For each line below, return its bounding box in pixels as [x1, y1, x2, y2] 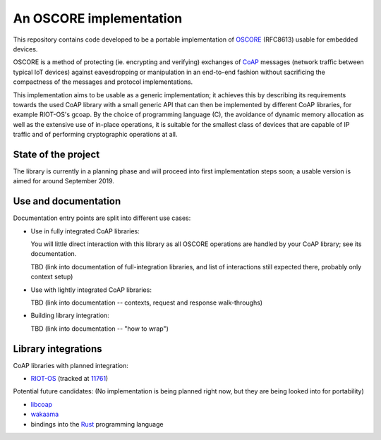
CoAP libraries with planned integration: [13, 361, 128, 369]
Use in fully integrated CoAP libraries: [30, 226, 140, 236]
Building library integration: [30, 311, 109, 320]
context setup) [30, 272, 73, 281]
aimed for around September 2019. [13, 177, 114, 185]
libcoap [30, 400, 53, 408]
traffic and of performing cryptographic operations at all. [13, 130, 178, 139]
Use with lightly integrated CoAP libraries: [30, 286, 152, 294]
